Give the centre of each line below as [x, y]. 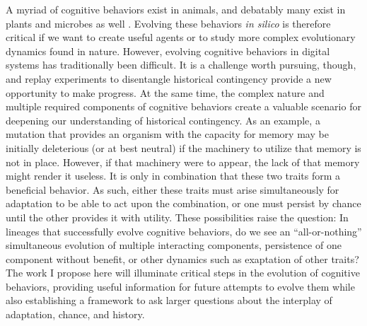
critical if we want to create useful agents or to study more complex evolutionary [181, 37]
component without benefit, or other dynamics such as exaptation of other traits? [182, 258]
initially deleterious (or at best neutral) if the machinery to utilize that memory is [183, 147]
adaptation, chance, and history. [75, 314]
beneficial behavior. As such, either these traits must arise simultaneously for [173, 189]
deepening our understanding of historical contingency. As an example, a [163, 120]
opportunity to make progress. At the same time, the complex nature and [165, 92]
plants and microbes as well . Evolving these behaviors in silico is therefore [168, 23]
